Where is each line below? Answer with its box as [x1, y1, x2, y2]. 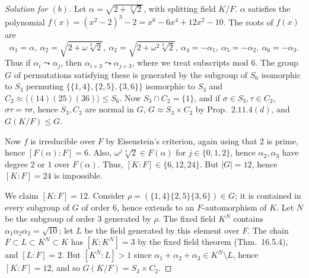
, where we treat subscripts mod [132, 56, 249, 69]
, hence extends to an [117, 201, 195, 213]
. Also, [88, 146, 112, 159]
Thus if [5, 56, 31, 69]
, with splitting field [144, 2, 216, 14]
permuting [26, 80, 64, 92]
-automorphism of [202, 201, 267, 213]
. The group [255, 56, 298, 69]
